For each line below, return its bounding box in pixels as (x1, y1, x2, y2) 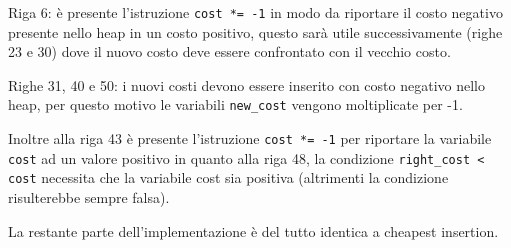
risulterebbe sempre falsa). (8, 187, 170, 208)
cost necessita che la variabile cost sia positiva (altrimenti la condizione (8, 167, 449, 188)
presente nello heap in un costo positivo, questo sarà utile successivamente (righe (8, 21, 503, 42)
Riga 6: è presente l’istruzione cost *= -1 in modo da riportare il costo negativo (8, 2, 503, 22)
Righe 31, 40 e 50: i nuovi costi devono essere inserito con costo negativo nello (8, 74, 485, 95)
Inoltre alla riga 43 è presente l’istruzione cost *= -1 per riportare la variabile (8, 128, 492, 149)
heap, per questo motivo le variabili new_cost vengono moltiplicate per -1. (8, 94, 463, 115)
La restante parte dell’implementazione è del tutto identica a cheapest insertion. (8, 220, 499, 241)
